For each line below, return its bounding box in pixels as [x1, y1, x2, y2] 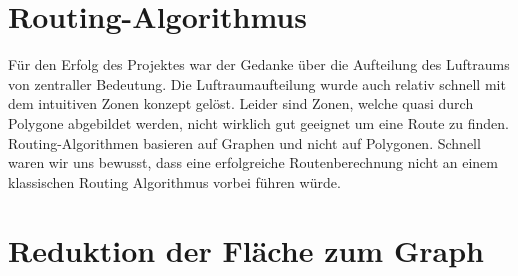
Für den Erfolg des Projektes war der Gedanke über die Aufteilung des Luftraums [8, 54, 510, 75]
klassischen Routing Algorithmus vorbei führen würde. [8, 171, 341, 192]
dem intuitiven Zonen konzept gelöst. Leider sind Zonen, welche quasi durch [8, 93, 474, 114]
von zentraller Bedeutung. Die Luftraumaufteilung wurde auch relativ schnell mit [8, 73, 506, 94]
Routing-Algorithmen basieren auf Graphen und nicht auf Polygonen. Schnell [8, 132, 481, 153]
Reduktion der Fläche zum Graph [8, 230, 484, 271]
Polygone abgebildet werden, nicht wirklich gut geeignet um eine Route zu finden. [8, 112, 509, 133]
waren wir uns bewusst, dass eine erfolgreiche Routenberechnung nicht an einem [8, 152, 498, 173]
